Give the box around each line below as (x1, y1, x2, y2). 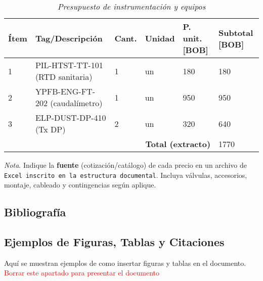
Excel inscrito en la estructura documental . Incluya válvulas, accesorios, (4, 169, 247, 180)
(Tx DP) (35, 123, 66, 135)
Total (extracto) (145, 138, 211, 150)
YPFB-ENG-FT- (35, 85, 96, 97)
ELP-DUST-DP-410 (35, 112, 106, 123)
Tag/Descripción (35, 32, 103, 44)
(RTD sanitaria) (35, 71, 93, 82)
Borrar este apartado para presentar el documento (4, 267, 160, 278)
